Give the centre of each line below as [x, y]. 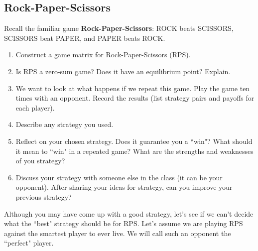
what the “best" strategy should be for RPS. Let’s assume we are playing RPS [124, 223]
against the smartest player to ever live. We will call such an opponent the [118, 233]
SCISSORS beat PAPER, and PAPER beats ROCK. [85, 38]
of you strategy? [40, 161]
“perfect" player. [29, 243]
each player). [35, 107]
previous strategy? [44, 196]
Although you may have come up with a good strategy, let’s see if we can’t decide [129, 213]
